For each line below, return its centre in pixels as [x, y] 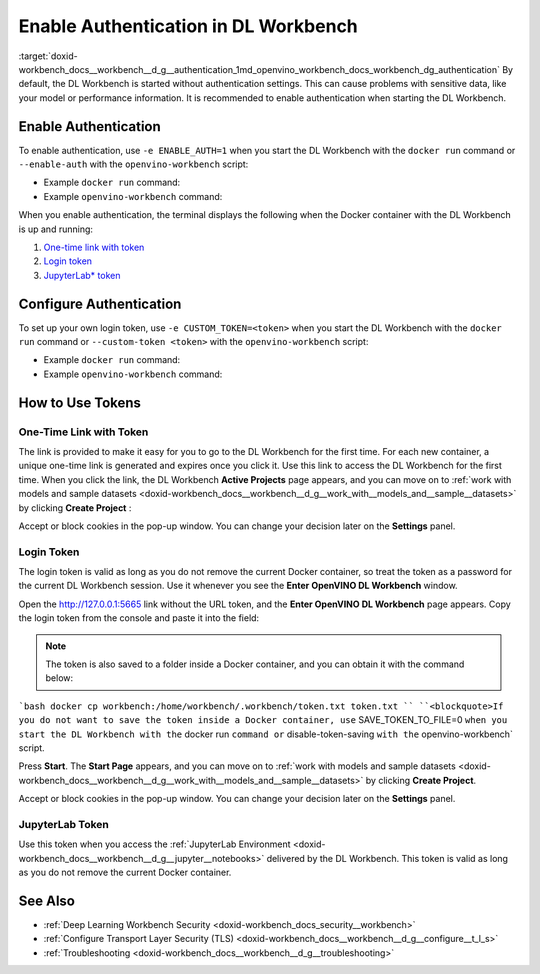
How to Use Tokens [80, 402]
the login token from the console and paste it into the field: [139, 618]
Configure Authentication [100, 303]
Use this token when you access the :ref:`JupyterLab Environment [154, 844]
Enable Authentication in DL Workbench [188, 26]
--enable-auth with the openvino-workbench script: [133, 164]
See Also [46, 900]
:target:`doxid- [48, 56]
